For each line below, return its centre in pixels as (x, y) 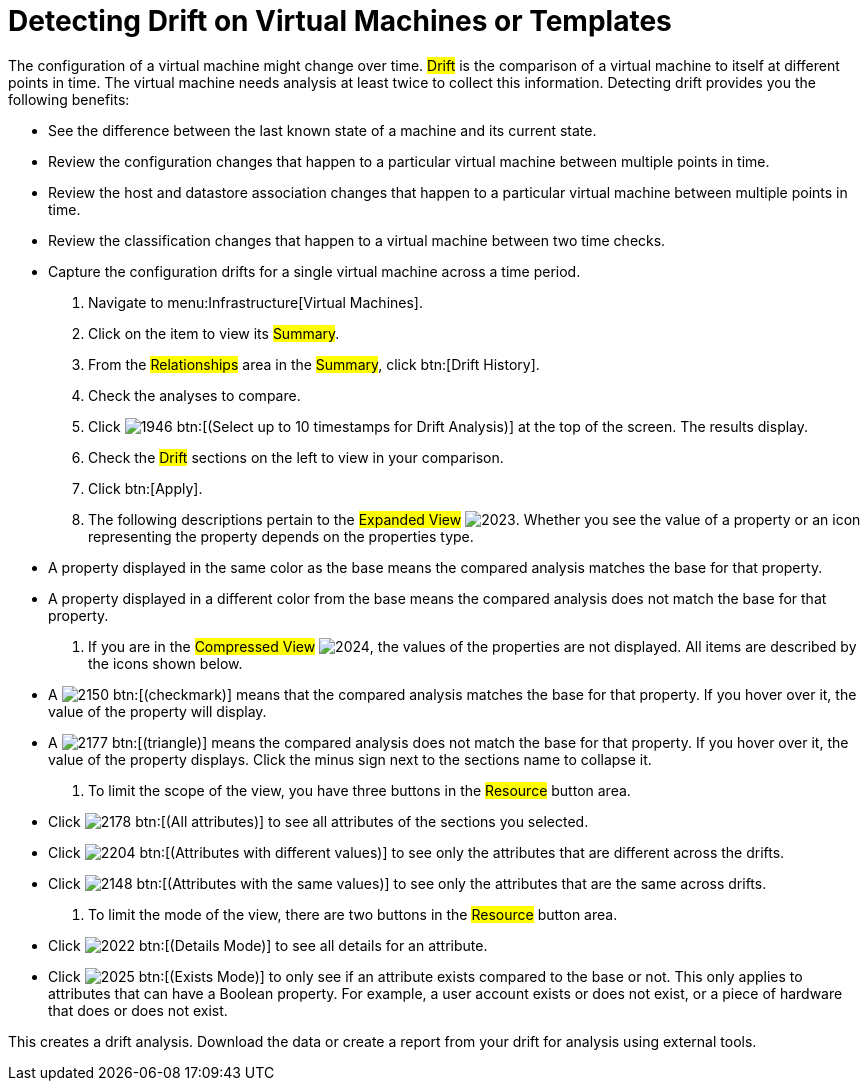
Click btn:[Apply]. (145, 488)
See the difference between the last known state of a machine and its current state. (322, 130)
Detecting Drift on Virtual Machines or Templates (340, 21)
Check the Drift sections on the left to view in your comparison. (296, 457)
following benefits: (69, 99)
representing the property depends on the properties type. (281, 536)
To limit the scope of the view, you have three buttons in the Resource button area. (359, 790)
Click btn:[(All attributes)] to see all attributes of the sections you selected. (318, 821)
